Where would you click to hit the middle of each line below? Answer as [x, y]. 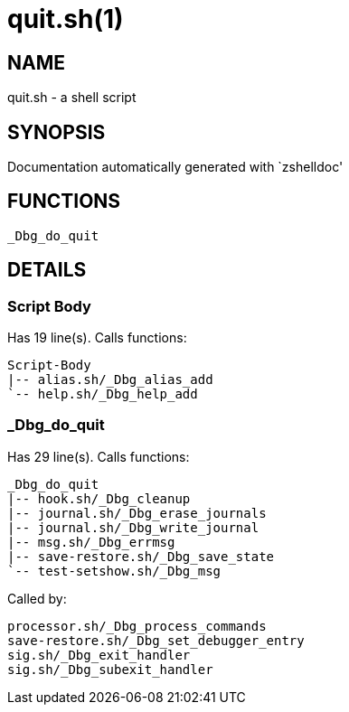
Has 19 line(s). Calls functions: [97, 338]
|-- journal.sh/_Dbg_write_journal [133, 527]
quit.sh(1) [66, 19]
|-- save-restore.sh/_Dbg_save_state [141, 556]
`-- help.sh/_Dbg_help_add [103, 394]
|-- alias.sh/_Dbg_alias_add [110, 380]
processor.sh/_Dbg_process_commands [137, 626]
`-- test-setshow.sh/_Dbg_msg [114, 571]
